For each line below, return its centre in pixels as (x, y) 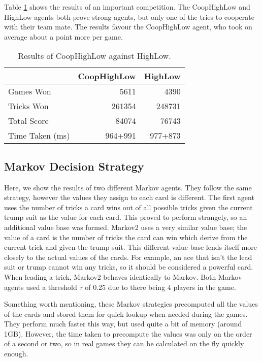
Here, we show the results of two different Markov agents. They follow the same (128, 187)
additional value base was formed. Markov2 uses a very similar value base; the (126, 227)
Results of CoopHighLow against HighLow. (94, 56)
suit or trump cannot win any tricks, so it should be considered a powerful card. (129, 267)
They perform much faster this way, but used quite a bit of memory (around (123, 324)
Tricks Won (28, 106)
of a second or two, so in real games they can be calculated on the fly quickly (124, 343)
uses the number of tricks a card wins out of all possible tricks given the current (128, 207)
